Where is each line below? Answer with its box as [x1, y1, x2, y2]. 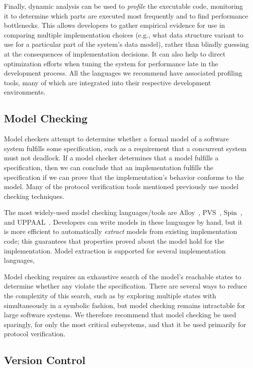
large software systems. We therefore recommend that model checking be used [4, 310, 236, 320]
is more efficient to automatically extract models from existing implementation [4, 226, 237, 236]
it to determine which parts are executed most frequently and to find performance [4, 10, 249, 20]
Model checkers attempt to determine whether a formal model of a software [4, 134, 229, 144]
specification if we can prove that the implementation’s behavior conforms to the [4, 172, 244, 182]
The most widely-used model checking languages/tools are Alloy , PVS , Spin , [4, 207, 242, 217]
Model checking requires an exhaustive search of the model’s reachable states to [4, 271, 241, 281]
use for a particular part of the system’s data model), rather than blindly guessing [4, 39, 249, 49]
